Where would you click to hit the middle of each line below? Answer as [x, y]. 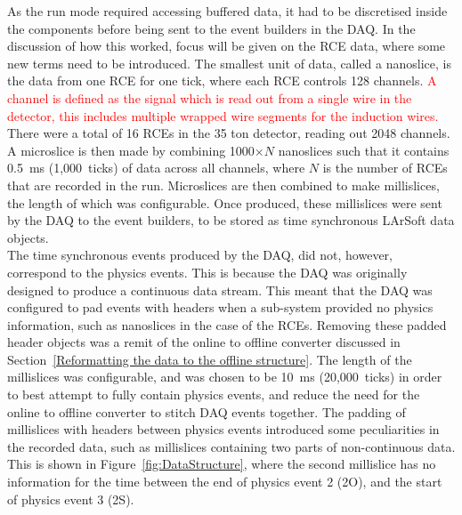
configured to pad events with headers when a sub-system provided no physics [220, 307]
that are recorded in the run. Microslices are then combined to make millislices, [223, 185]
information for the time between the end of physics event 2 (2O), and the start [225, 482]
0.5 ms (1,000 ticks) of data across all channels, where [156, 168]
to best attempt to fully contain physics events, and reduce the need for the [214, 394]
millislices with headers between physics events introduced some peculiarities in [223, 429]
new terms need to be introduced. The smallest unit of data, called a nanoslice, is [229, 63]
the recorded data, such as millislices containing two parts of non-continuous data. [231, 446]
